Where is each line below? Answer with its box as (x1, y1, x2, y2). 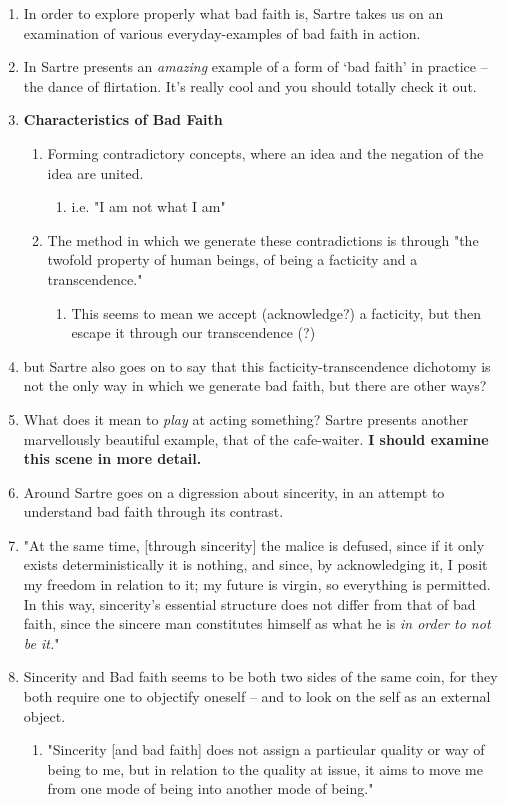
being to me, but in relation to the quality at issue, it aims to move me (47, 758, 483, 779)
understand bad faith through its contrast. (23, 501, 284, 522)
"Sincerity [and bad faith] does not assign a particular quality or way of (47, 739, 485, 760)
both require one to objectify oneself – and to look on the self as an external (23, 686, 491, 707)
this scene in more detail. (23, 448, 202, 469)
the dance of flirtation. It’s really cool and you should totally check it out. (23, 75, 477, 96)
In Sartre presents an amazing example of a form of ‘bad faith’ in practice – (23, 56, 488, 77)
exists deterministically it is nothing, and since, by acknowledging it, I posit (23, 554, 488, 575)
